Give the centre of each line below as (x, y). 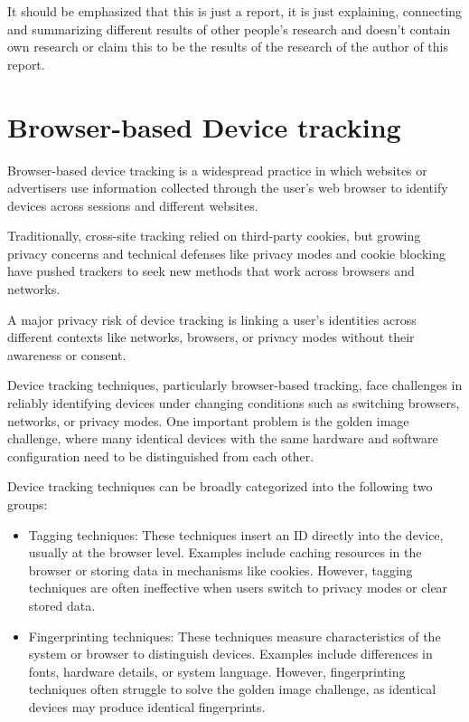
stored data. (62, 605)
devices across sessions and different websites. (133, 205)
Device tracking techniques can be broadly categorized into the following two (220, 486)
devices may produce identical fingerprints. (147, 706)
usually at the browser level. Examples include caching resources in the (225, 552)
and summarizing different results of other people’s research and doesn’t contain (229, 28)
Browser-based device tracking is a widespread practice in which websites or (217, 170)
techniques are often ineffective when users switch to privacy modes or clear (238, 588)
